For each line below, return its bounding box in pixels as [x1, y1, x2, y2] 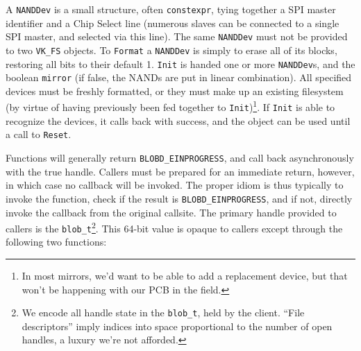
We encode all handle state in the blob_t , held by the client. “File [22, 305, 305, 320]
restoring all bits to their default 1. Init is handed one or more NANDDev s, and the [6, 56, 355, 71]
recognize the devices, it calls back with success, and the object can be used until [6, 113, 351, 128]
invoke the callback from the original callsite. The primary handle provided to [6, 205, 337, 219]
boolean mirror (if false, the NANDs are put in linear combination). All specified [6, 70, 352, 85]
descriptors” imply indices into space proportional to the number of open [22, 318, 333, 333]
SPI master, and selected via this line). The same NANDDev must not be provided [6, 29, 348, 44]
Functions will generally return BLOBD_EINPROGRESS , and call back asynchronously [6, 151, 354, 165]
